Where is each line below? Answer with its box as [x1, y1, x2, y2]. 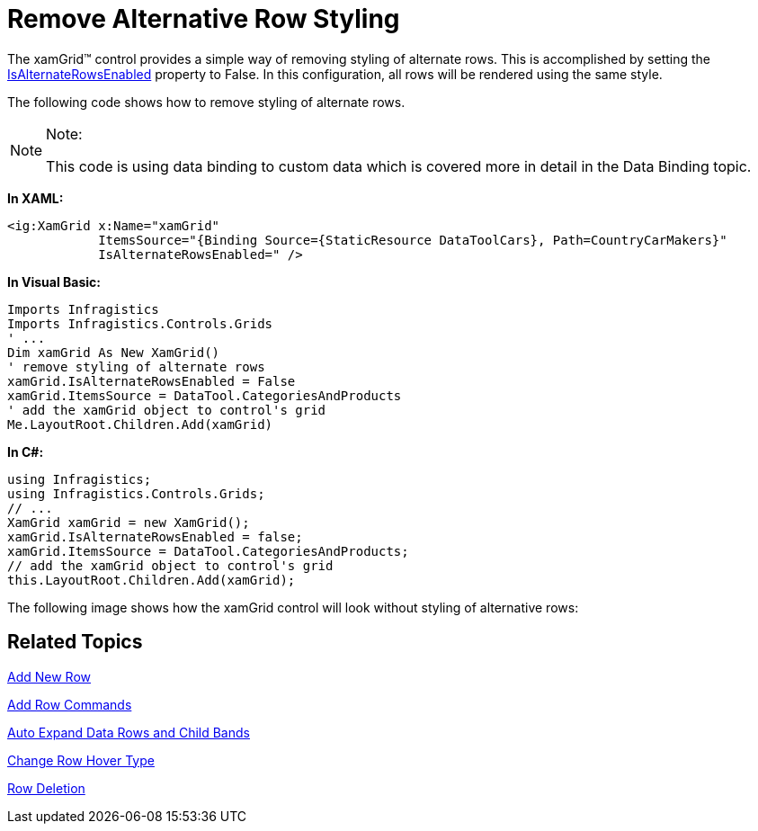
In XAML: [7, 190, 64, 206]
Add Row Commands [7, 696, 132, 712]
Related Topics [7, 630, 143, 654]
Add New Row [7, 668, 91, 684]
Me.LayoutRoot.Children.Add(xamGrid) [7, 416, 273, 432]
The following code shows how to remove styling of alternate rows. [7, 94, 406, 110]
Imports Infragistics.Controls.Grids [7, 316, 273, 331]
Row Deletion [7, 780, 85, 796]
